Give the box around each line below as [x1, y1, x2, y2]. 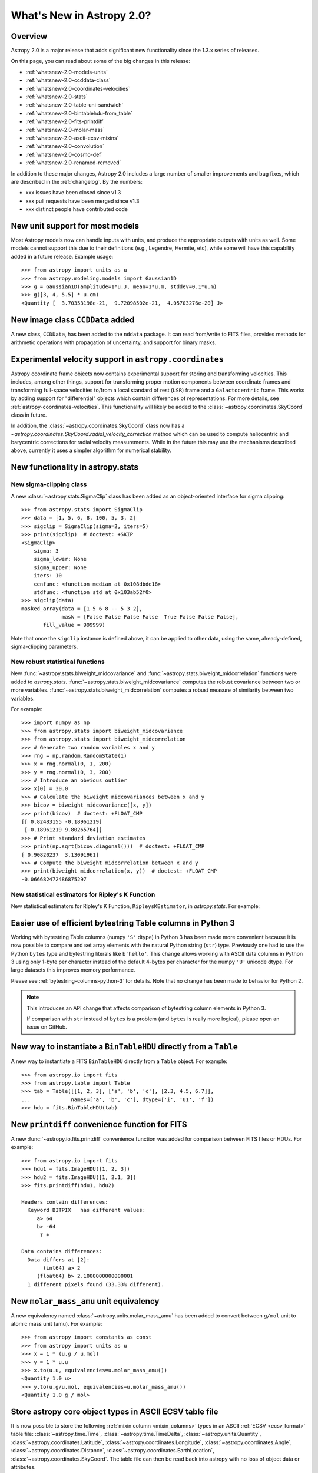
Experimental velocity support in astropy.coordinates [11, 354, 224, 364]
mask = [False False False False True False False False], [61, 613, 239, 620]
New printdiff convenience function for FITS [11, 1119, 188, 1129]
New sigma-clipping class [11, 480, 87, 488]
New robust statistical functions [11, 658, 105, 666]
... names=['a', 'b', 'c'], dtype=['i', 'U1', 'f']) [21, 1096, 214, 1103]
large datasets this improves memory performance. [11, 966, 135, 973]
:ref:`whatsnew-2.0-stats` [25, 93, 88, 100]
